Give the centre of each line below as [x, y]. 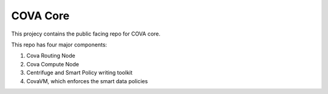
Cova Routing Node [51, 56]
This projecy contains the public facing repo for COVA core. [86, 34]
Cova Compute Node [53, 64]
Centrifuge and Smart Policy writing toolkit [80, 73]
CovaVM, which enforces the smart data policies [87, 81]
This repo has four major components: [59, 45]
